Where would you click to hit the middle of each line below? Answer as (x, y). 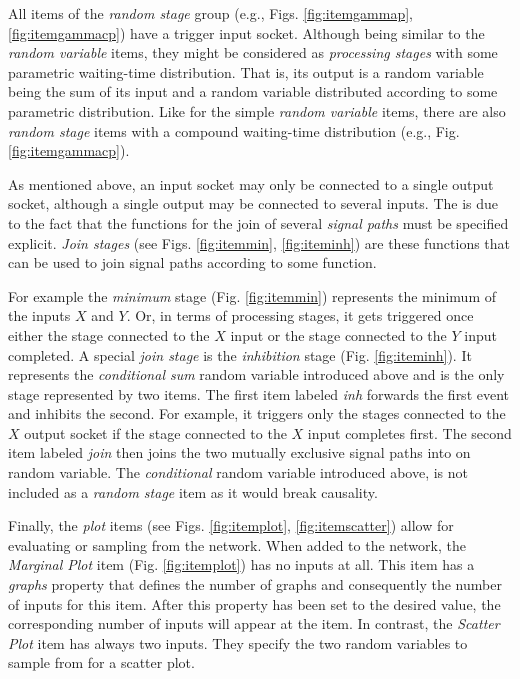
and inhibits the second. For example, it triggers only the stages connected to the (257, 413)
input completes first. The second (409, 432)
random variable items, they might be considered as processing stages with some (253, 52)
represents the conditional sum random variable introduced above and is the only (256, 374)
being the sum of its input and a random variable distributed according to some (253, 91)
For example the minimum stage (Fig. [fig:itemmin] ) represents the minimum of (252, 295)
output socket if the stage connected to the (155, 432)
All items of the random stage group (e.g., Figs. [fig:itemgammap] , (210, 13)
